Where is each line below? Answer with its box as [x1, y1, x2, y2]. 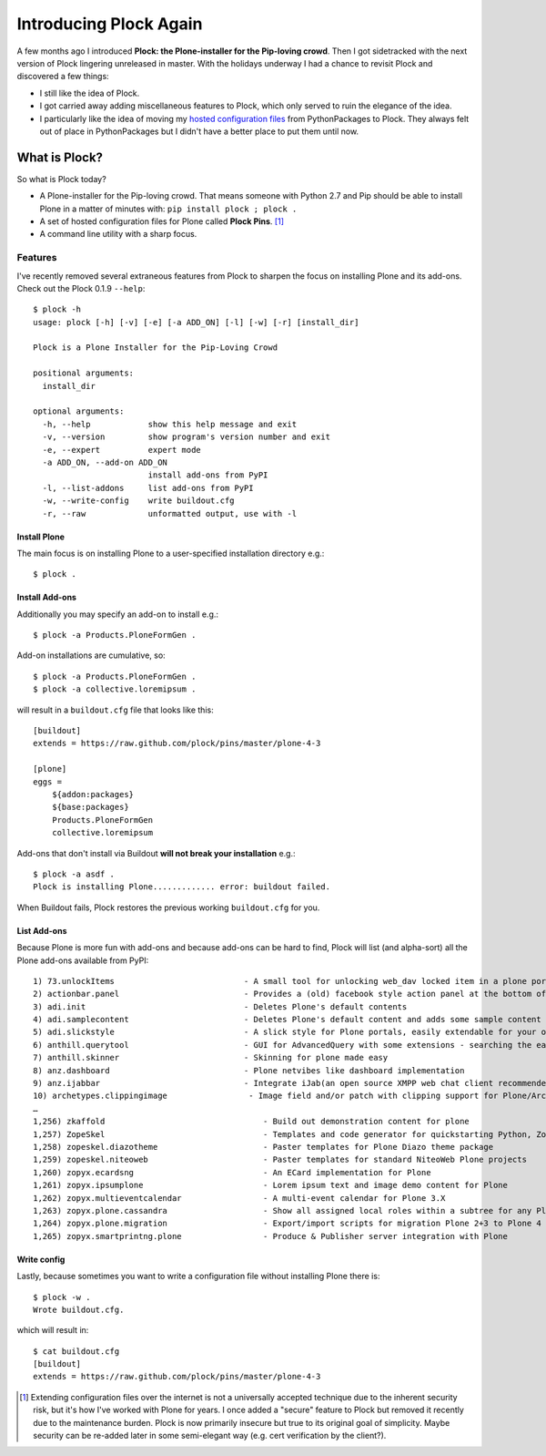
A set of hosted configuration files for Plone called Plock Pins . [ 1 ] [39, 215, 284, 227]
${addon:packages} [51, 789, 135, 799]
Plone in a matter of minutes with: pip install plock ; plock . [39, 203, 298, 214]
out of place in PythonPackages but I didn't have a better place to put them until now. [39, 126, 359, 137]
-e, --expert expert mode [42, 445, 202, 455]
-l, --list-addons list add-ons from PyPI [42, 483, 254, 493]
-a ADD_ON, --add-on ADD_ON [42, 456, 168, 467]
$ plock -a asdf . [33, 868, 116, 879]
